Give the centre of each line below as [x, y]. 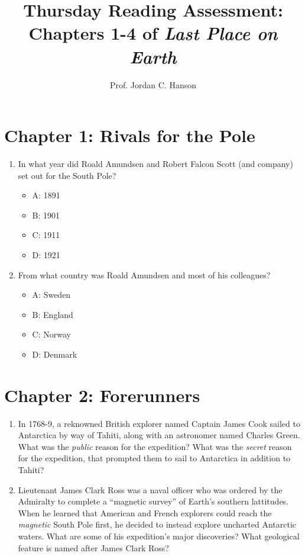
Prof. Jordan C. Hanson [153, 84]
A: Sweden [51, 295]
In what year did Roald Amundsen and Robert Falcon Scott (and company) [155, 164]
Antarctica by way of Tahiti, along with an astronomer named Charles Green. [159, 435]
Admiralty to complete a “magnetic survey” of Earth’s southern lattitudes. [153, 501]
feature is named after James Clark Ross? [93, 547]
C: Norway [51, 334]
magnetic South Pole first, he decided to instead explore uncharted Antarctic [157, 524]
